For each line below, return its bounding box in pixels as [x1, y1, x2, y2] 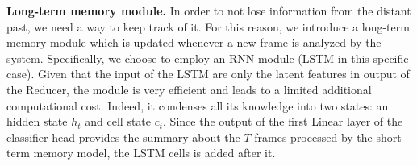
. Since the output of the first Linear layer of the [163, 113, 403, 130]
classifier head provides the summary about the [6, 128, 240, 145]
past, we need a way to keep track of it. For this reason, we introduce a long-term [6, 18, 410, 35]
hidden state [6, 113, 68, 130]
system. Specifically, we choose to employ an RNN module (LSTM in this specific [6, 49, 409, 66]
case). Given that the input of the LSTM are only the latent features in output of [6, 65, 410, 82]
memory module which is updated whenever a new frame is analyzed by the [6, 34, 382, 51]
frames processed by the [254, 128, 373, 145]
